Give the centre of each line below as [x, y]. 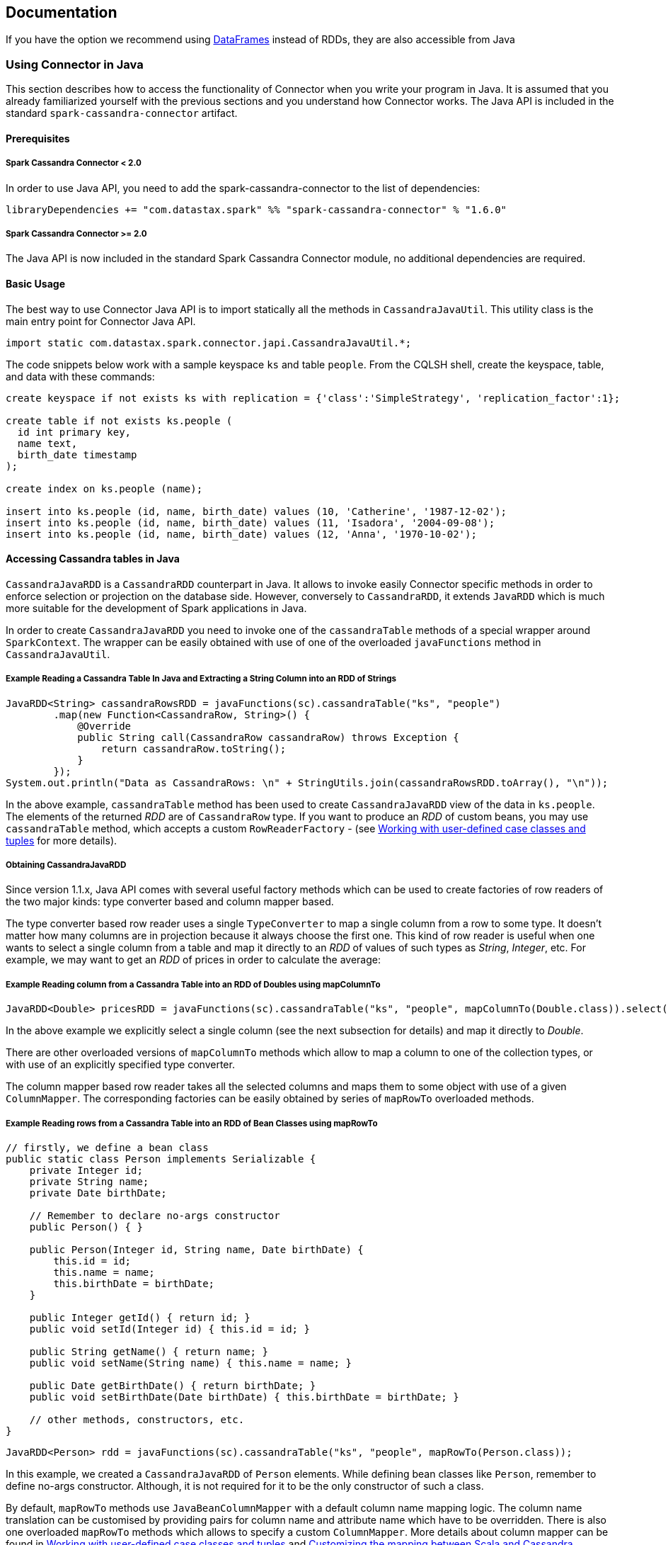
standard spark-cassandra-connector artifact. [122, 113]
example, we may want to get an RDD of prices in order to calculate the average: [193, 960]
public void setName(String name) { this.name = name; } [190, 1363]
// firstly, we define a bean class [107, 1147]
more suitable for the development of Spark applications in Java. [156, 608]
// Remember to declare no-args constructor [155, 1215]
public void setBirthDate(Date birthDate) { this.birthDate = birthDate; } [244, 1397]
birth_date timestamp [77, 454]
